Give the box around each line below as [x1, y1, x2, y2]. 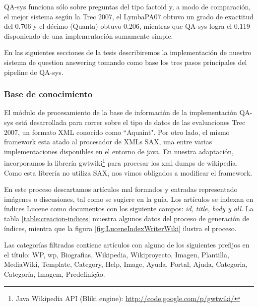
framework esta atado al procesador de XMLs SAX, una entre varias [4, 136, 212, 147]
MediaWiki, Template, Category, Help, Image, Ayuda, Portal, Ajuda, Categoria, [4, 259, 248, 269]
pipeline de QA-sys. [4, 66, 64, 77]
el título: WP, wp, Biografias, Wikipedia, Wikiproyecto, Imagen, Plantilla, [4, 249, 229, 259]
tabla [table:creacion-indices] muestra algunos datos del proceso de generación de [4, 213, 250, 223]
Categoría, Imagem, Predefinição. [4, 268, 105, 279]
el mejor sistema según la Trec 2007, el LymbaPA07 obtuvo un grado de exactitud [4, 11, 254, 21]
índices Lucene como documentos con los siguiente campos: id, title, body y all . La [4, 203, 254, 214]
